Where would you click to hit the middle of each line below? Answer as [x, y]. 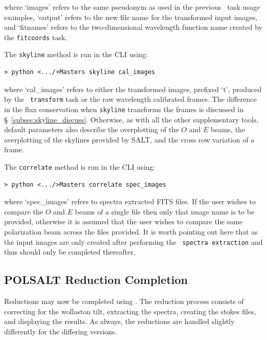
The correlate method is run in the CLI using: [80, 166]
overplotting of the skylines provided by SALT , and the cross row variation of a [129, 139]
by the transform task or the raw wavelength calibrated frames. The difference [130, 99]
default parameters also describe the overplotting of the [92, 129]
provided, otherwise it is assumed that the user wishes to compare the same [123, 221]
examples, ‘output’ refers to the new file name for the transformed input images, [131, 17]
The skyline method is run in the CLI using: [76, 54]
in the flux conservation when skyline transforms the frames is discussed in [124, 109]
